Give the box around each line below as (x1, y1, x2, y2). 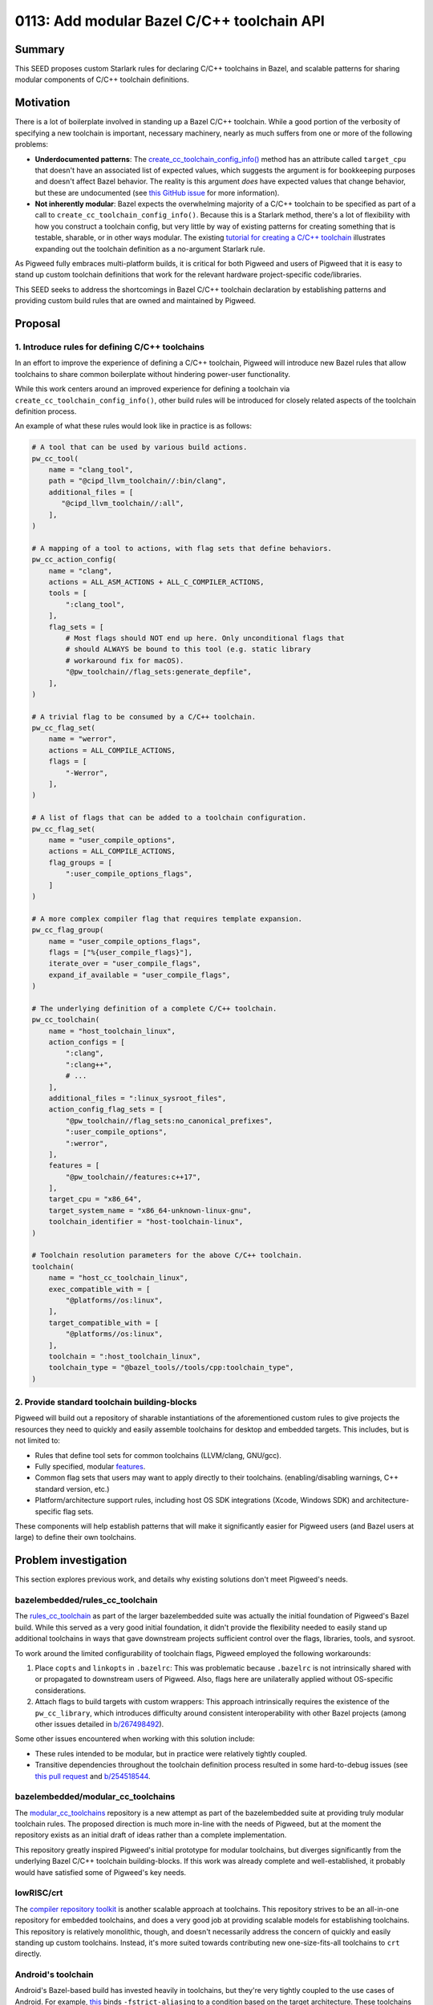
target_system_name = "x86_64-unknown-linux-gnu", (48, 1205, 252, 1215)
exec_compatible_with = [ (48, 1284, 151, 1294)
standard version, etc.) (34, 1484, 110, 1493)
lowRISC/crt (14, 1887, 63, 1898)
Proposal (14, 317, 61, 330)
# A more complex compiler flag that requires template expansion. (31, 914, 303, 923)
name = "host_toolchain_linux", (48, 1027, 176, 1035)
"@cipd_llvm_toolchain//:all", (61, 499, 184, 508)
